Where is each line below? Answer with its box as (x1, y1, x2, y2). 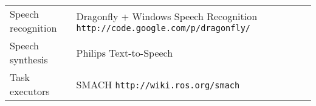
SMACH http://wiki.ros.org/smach (76, 77, 240, 91)
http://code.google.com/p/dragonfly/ (76, 23, 251, 33)
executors (10, 84, 50, 98)
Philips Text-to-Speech (76, 45, 173, 60)
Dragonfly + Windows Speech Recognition (76, 9, 258, 23)
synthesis (10, 52, 48, 66)
